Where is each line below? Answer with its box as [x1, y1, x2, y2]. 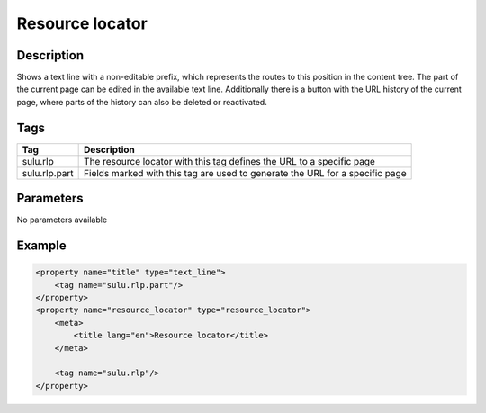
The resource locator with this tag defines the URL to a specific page [84, 155, 375, 167]
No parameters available [16, 214, 108, 225]
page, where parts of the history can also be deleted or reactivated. [16, 96, 267, 107]
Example [16, 238, 67, 254]
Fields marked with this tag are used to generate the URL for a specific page [84, 166, 407, 179]
